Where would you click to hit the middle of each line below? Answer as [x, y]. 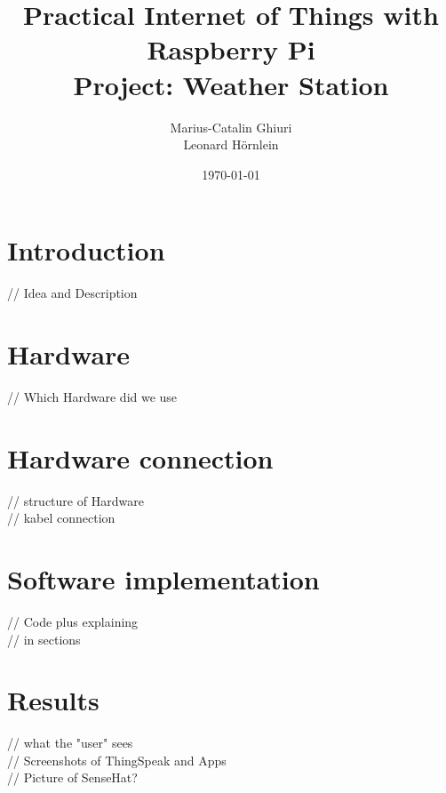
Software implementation [163, 579]
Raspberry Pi [231, 49]
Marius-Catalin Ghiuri [231, 127]
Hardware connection [140, 457]
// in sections [44, 639]
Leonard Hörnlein [231, 144]
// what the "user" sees [70, 743]
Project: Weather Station [231, 84]
